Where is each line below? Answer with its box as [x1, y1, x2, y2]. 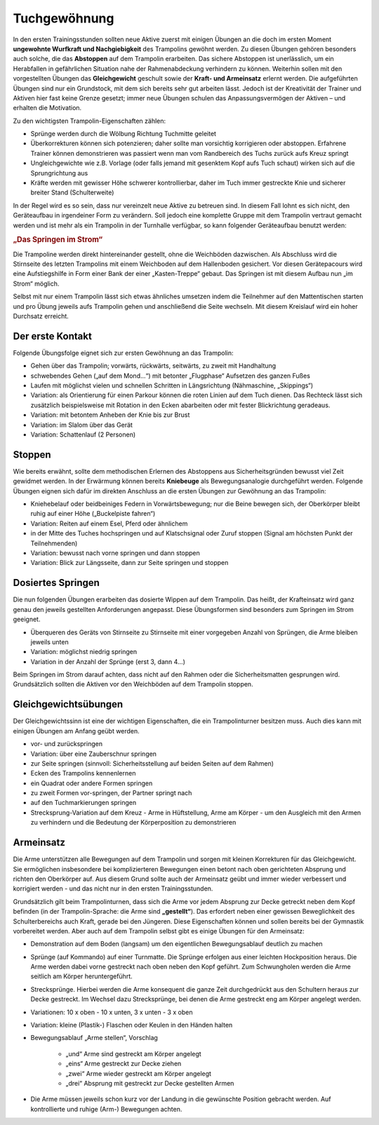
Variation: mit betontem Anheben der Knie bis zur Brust [30, 411, 190, 419]
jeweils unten [30, 637, 69, 646]
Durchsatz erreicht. [13, 312, 69, 320]
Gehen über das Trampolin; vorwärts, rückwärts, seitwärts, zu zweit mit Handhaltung [30, 361, 277, 370]
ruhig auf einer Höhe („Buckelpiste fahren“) [30, 510, 156, 518]
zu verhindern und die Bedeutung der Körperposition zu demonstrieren [30, 818, 237, 827]
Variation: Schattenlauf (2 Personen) [30, 430, 136, 439]
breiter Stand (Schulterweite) [30, 188, 114, 197]
